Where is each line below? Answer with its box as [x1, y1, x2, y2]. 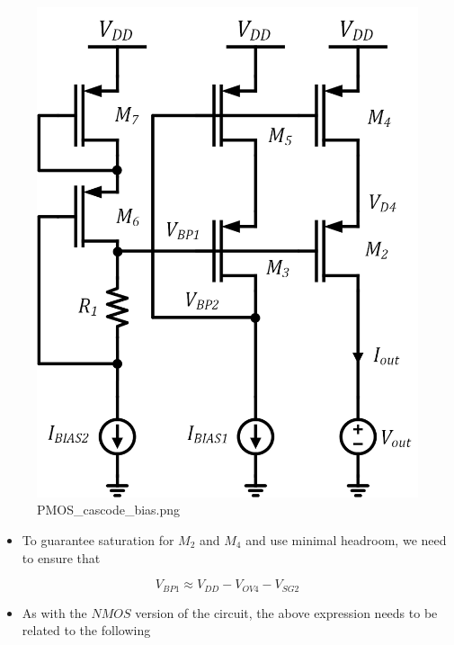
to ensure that [22, 548, 101, 567]
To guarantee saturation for [22, 530, 174, 549]
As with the [22, 603, 87, 622]
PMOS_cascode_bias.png [37, 500, 181, 519]
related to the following [22, 621, 151, 640]
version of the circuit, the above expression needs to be [135, 603, 438, 622]
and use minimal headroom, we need [245, 530, 447, 549]
